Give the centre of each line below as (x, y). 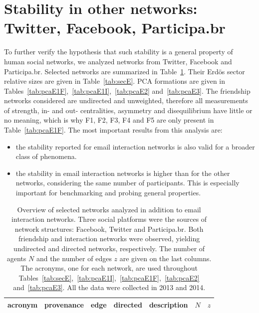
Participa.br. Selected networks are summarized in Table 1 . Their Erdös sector (125, 71)
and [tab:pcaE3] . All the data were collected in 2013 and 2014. (109, 287)
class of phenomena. (46, 156)
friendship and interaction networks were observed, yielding (109, 238)
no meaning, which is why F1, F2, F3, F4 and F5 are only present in (109, 120)
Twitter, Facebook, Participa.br (115, 28)
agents (16, 258)
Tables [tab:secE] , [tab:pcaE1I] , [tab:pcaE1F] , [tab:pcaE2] (109, 277)
